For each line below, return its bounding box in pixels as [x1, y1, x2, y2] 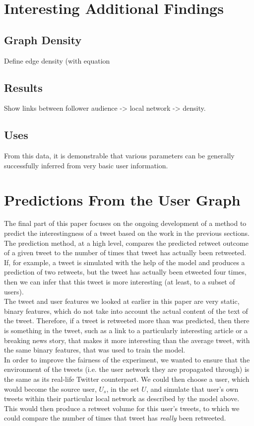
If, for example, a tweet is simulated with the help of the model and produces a [4, 257, 245, 267]
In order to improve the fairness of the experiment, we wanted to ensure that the [4, 354, 250, 364]
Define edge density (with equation [4, 55, 110, 66]
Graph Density [4, 32, 82, 47]
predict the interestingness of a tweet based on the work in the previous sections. [4, 228, 250, 238]
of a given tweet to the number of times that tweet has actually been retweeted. [4, 247, 247, 258]
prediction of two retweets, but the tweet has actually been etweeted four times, [4, 267, 247, 277]
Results [4, 79, 43, 95]
